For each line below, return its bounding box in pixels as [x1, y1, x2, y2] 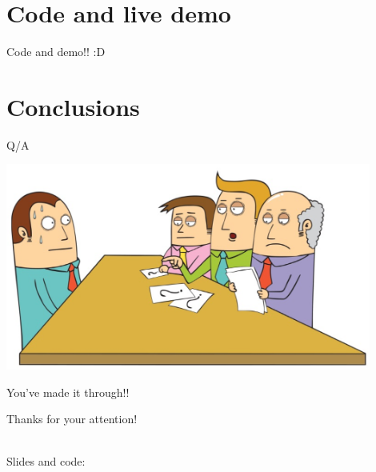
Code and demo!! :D [6, 43, 106, 60]
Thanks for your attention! [6, 410, 138, 427]
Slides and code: [6, 453, 86, 470]
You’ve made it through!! [6, 383, 130, 400]
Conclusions [6, 90, 140, 122]
